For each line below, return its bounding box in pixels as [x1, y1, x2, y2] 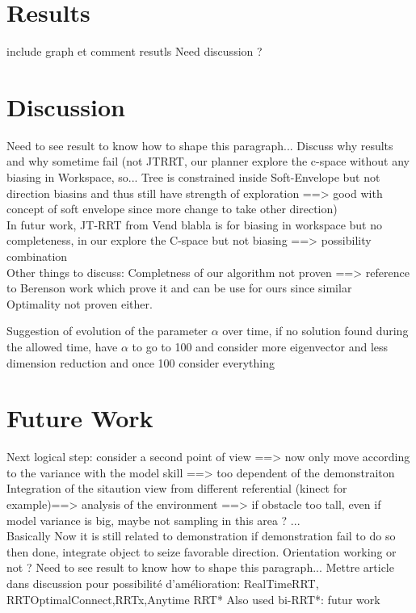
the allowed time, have [6, 338, 118, 355]
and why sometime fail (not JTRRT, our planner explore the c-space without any [6, 153, 410, 170]
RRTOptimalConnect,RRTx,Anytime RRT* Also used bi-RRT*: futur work [6, 590, 380, 607]
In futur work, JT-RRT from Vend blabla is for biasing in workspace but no [6, 216, 382, 233]
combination [6, 248, 68, 264]
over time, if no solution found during [222, 322, 409, 339]
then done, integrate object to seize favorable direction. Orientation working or [6, 543, 397, 560]
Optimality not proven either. [6, 295, 153, 312]
